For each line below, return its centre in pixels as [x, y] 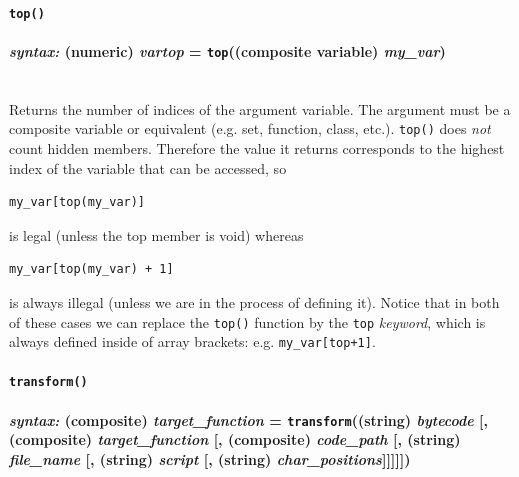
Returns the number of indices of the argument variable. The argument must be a [260, 108]
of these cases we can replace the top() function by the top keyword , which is [247, 321]
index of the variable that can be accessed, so [148, 167]
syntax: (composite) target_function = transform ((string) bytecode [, [248, 419]
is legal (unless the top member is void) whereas [156, 234]
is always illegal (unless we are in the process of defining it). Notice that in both [254, 301]
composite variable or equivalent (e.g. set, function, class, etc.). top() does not [250, 128]
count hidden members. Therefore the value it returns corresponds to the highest [257, 147]
